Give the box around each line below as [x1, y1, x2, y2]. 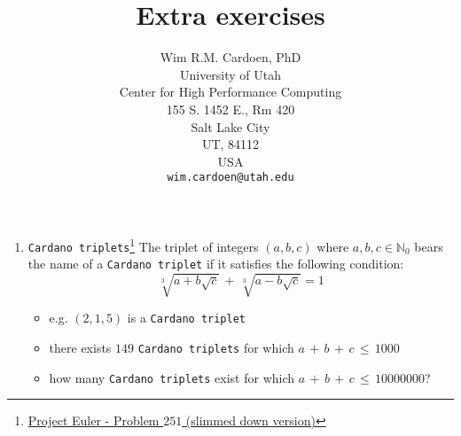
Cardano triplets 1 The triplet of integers [27, 234, 259, 255]
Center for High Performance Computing [119, 82, 342, 101]
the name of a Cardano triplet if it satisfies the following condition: [27, 254, 404, 273]
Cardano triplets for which [137, 339, 294, 357]
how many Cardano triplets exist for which [49, 368, 295, 386]
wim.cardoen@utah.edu [167, 171, 294, 184]
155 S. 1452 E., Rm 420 [166, 99, 295, 118]
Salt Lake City [191, 117, 270, 136]
